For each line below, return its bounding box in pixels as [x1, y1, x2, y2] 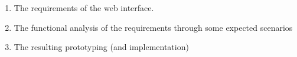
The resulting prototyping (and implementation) [14, 41, 189, 53]
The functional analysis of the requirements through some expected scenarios [14, 21, 293, 33]
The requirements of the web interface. [14, 2, 154, 13]
